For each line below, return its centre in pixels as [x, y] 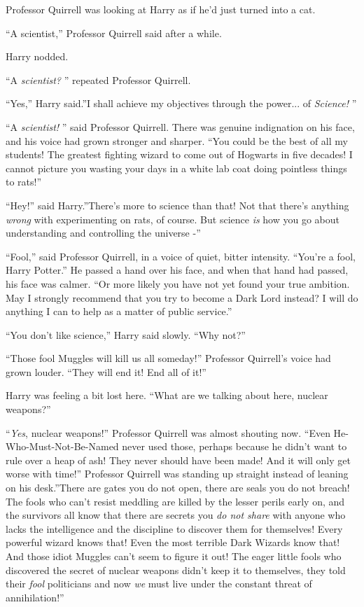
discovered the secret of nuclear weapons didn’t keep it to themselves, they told [176, 570]
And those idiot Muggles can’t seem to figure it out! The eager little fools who [174, 556]
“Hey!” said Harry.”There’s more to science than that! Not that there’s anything [177, 205]
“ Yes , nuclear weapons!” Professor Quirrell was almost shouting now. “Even [168, 432]
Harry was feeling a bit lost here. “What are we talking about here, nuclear [167, 395]
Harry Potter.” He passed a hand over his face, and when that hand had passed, [177, 270]
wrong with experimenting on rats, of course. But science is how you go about [173, 219]
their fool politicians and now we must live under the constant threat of [159, 584]
